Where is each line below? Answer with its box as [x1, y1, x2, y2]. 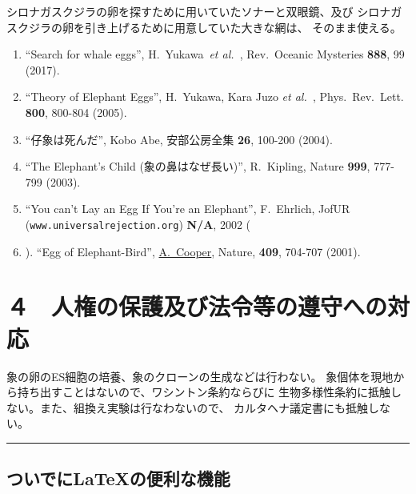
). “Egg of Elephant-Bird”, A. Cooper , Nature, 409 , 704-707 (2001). [25, 243, 361, 259]
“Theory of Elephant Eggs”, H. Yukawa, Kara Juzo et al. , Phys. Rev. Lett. [25, 88, 404, 105]
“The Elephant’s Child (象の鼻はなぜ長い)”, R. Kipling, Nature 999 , [25, 158, 370, 175]
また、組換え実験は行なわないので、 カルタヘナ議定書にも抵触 [39, 399, 369, 416]
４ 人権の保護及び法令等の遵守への [6, 290, 388, 323]
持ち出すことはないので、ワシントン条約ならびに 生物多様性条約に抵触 [17, 384, 391, 400]
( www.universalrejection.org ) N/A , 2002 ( [25, 215, 250, 232]
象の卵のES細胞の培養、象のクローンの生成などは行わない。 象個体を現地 [6, 367, 394, 384]
